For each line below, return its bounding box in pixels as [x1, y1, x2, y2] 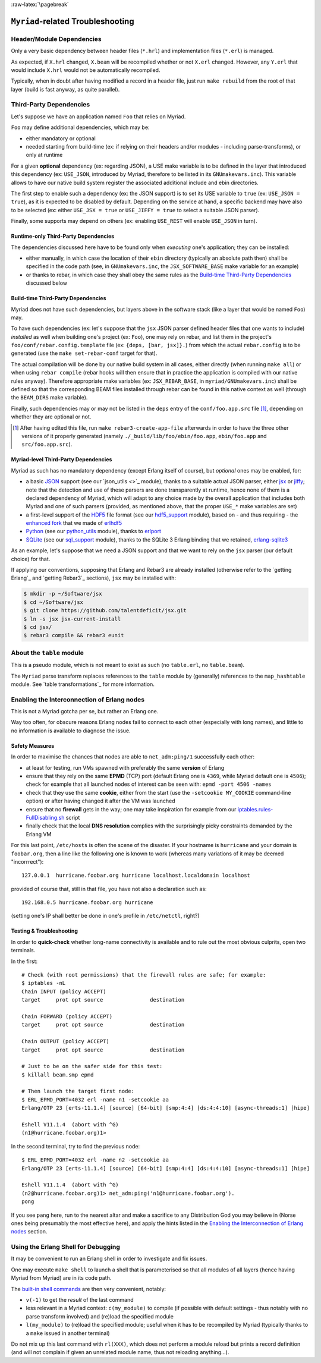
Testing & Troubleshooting [11, 927, 78, 934]
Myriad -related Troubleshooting [11, 16, 134, 26]
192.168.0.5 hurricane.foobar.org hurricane [21, 899, 154, 906]
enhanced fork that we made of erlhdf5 [26, 520, 122, 527]
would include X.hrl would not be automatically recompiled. [11, 66, 160, 74]
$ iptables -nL [21, 980, 66, 987]
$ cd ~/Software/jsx [23, 599, 83, 606]
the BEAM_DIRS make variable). [11, 394, 88, 401]
